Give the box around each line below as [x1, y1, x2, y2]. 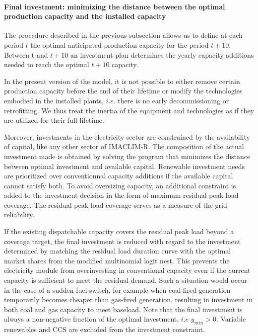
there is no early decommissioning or [118, 95, 229, 105]
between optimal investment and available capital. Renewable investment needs [4, 161, 245, 171]
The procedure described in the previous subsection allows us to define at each [4, 30, 243, 40]
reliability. [4, 209, 35, 220]
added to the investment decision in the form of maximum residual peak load [4, 190, 239, 200]
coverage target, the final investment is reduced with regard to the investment [4, 236, 241, 246]
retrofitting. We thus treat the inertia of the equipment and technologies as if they [4, 105, 255, 115]
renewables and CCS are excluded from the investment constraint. [4, 324, 205, 335]
